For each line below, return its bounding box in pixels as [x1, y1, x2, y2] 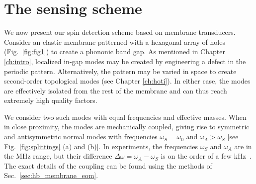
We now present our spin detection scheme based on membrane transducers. [4, 27, 236, 37]
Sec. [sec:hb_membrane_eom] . [4, 170, 98, 181]
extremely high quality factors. [4, 95, 97, 105]
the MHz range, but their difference [4, 151, 112, 161]
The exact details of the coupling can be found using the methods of [4, 160, 212, 171]
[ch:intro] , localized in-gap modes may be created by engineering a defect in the [4, 56, 246, 66]
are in [234, 141, 252, 151]
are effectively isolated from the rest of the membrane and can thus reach [4, 85, 227, 95]
